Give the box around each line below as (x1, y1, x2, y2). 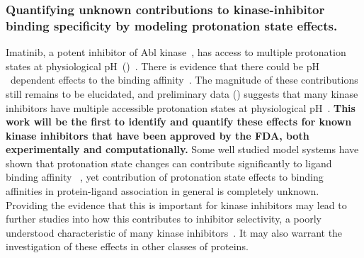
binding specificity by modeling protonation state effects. (6, 16, 338, 34)
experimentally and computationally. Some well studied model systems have (6, 142, 359, 157)
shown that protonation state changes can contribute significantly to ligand (6, 155, 332, 170)
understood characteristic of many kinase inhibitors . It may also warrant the (6, 225, 343, 240)
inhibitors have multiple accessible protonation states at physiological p (6, 100, 315, 115)
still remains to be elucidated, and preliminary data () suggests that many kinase (6, 86, 358, 101)
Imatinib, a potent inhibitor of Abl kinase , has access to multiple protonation (6, 45, 346, 60)
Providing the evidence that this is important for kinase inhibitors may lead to (6, 197, 347, 212)
